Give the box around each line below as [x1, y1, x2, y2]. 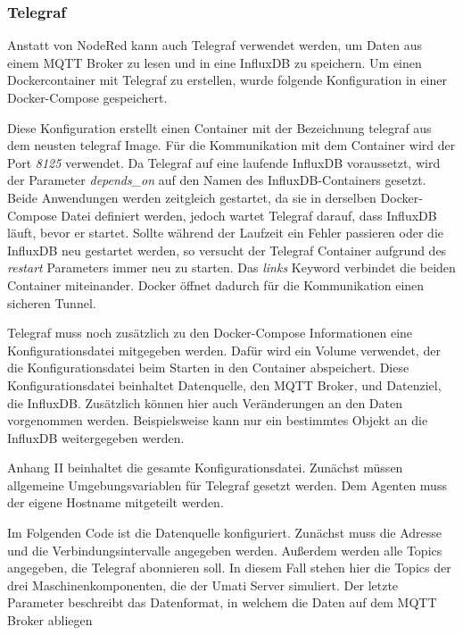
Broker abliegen [7, 611, 93, 630]
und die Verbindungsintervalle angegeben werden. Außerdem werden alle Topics [7, 540, 442, 559]
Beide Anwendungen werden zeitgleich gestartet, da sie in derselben [7, 188, 376, 206]
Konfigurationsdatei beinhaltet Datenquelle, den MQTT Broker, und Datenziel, [7, 375, 442, 394]
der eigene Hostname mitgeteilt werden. [7, 493, 224, 512]
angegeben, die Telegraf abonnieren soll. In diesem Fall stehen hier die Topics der [7, 558, 451, 577]
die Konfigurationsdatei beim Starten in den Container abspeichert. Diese [7, 358, 409, 377]
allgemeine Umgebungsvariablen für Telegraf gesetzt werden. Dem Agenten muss [7, 475, 447, 494]
